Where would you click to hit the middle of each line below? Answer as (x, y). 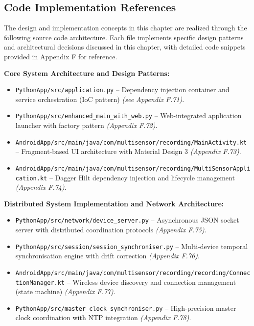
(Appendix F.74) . (41, 187)
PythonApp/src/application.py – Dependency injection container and (122, 89)
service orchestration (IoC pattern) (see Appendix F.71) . (100, 99)
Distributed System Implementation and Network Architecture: (114, 203)
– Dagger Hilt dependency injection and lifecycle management (142, 177)
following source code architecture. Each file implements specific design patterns (124, 37)
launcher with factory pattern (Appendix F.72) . (86, 125)
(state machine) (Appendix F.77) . (65, 291)
